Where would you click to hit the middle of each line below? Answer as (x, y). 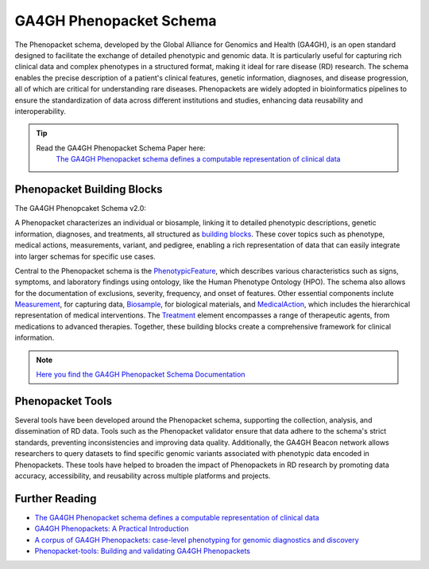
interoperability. (41, 111)
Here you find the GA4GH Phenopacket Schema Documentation (141, 375)
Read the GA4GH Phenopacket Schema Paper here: (121, 148)
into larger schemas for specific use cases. (85, 256)
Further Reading (56, 499)
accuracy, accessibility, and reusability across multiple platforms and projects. (143, 475)
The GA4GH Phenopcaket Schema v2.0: (81, 208)
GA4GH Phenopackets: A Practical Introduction (112, 528)
